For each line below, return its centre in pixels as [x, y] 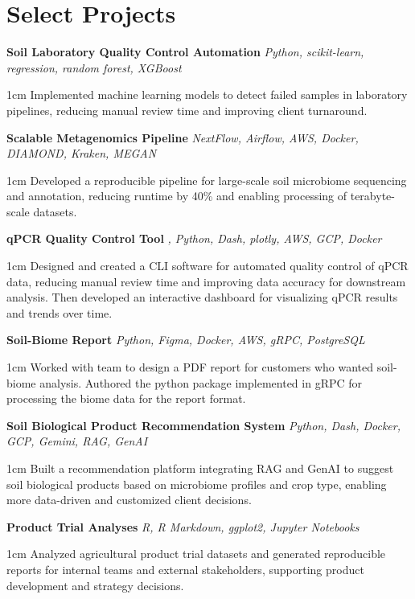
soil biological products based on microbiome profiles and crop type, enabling [197, 484]
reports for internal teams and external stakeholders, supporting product [185, 569]
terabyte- [372, 196]
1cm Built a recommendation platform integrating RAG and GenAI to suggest [200, 468]
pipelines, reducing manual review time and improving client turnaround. [187, 110]
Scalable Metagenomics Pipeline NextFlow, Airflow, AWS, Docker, [183, 137]
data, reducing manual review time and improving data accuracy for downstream [206, 281]
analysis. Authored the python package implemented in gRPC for [201, 382]
